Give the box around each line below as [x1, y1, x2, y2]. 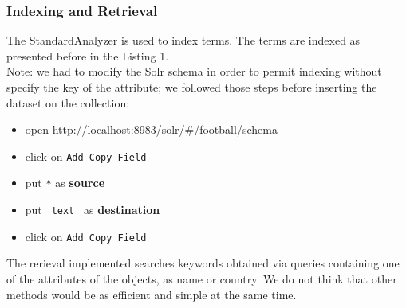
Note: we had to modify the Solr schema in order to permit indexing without [6, 63, 382, 80]
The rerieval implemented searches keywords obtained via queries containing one [6, 255, 400, 271]
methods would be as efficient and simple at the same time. [6, 286, 297, 302]
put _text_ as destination [25, 201, 160, 218]
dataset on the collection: [6, 94, 130, 111]
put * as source [25, 174, 105, 191]
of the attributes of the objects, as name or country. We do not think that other [6, 271, 397, 287]
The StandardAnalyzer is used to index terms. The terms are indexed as [6, 32, 361, 49]
